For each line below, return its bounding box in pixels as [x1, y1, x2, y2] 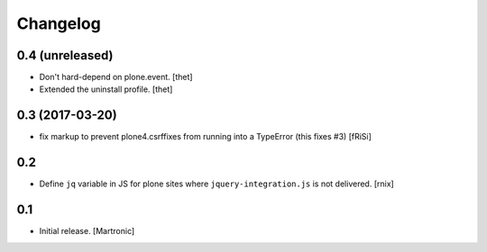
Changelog [16, 13, 101, 33]
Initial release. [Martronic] [39, 226, 135, 237]
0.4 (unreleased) [16, 48, 114, 63]
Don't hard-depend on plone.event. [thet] [39, 72, 193, 83]
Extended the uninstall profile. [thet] [39, 84, 173, 94]
